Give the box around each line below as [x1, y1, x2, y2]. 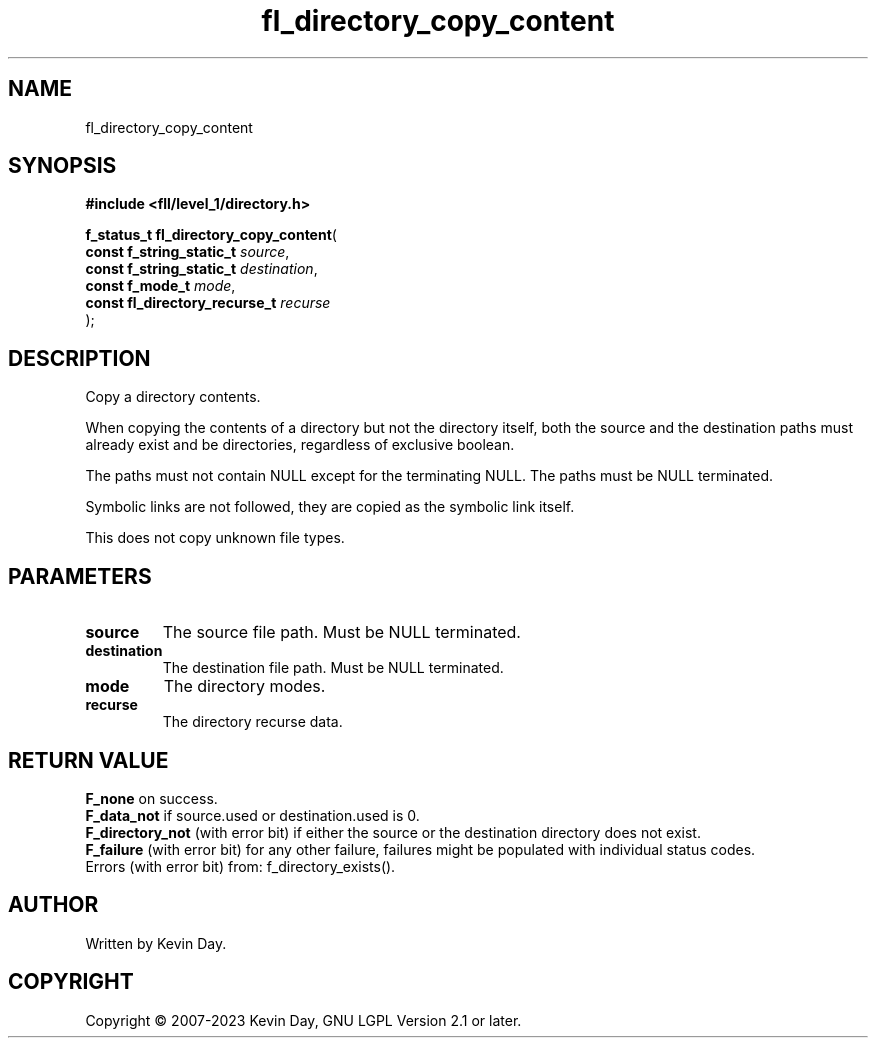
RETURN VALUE [8, 747, 169, 773]
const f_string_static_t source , [85, 243, 290, 261]
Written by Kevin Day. [85, 934, 227, 952]
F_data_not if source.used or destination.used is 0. [85, 806, 420, 824]
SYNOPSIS [8, 153, 117, 179]
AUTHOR [8, 892, 99, 918]
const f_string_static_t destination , [85, 260, 318, 278]
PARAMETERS [8, 563, 152, 589]
